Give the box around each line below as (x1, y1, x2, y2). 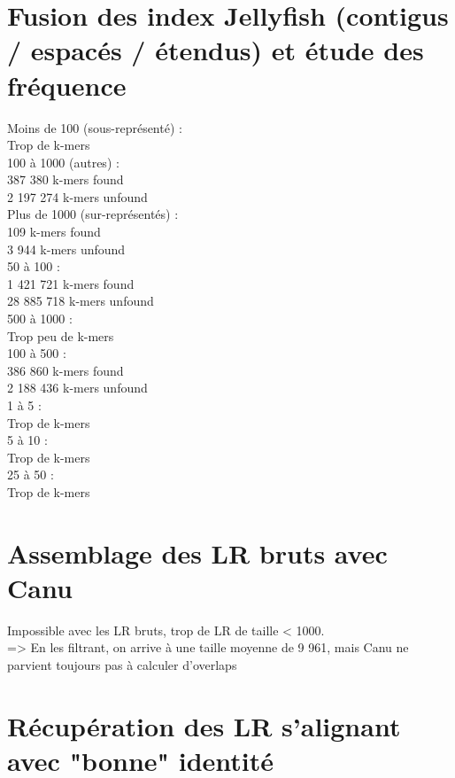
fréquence (7, 66, 127, 103)
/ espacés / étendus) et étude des (7, 32, 424, 68)
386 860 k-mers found (7, 361, 124, 379)
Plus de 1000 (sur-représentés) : (7, 205, 179, 223)
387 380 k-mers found (7, 170, 124, 189)
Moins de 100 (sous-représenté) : (7, 118, 182, 136)
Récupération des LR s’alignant (7, 707, 401, 743)
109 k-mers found (7, 222, 101, 241)
